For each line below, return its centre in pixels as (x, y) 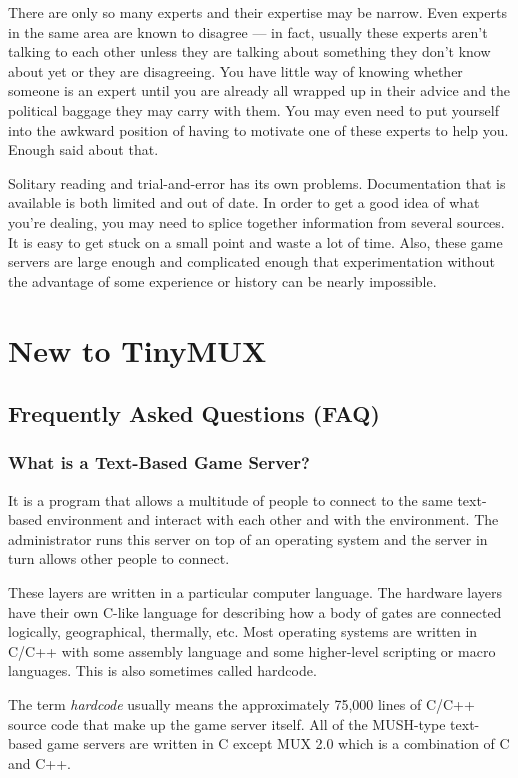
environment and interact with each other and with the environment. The (272, 519)
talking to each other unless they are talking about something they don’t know (249, 51)
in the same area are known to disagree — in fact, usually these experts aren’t (248, 31)
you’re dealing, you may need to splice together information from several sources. (256, 221)
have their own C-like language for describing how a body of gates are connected (255, 611)
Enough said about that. (83, 149)
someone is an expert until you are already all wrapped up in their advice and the (259, 90)
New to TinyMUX (137, 349)
